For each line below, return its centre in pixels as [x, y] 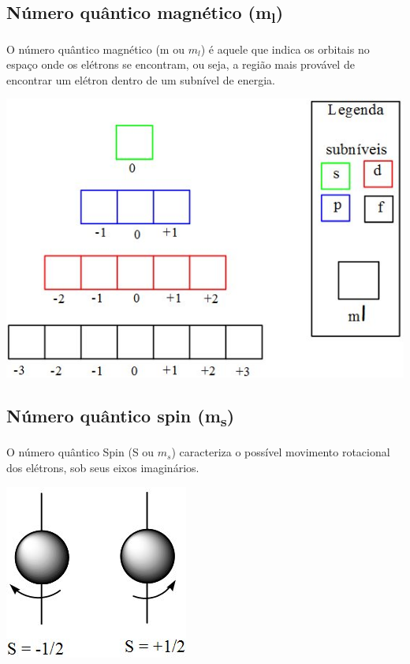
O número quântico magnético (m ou [95, 49]
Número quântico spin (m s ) [121, 417]
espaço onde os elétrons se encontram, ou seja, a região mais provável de [181, 64]
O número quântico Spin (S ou [80, 452]
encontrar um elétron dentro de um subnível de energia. [141, 79]
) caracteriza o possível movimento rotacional [281, 452]
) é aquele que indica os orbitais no [285, 49]
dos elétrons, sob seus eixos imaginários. [103, 468]
